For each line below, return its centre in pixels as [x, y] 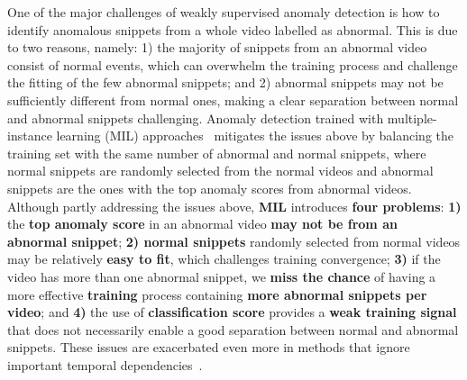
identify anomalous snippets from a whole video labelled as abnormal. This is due [233, 29]
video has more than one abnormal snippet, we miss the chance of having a [222, 276]
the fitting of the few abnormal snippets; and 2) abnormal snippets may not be [225, 82]
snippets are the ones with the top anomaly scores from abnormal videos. [210, 188]
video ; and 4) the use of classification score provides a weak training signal [232, 312]
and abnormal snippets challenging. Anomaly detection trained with [196, 118]
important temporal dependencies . [105, 364]
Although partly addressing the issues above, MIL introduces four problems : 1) [234, 206]
